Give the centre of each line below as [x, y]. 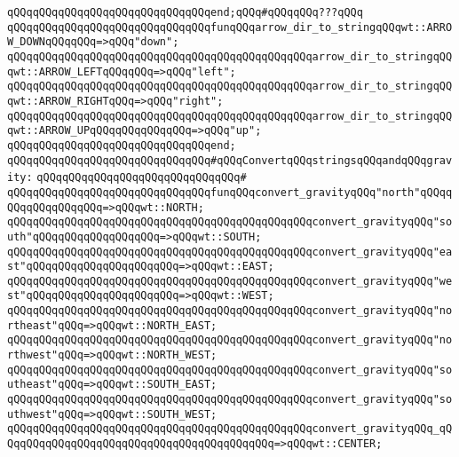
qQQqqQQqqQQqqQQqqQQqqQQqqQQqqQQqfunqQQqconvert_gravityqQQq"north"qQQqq [230, 192]
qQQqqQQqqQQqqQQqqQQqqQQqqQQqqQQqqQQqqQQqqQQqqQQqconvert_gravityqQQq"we [230, 281]
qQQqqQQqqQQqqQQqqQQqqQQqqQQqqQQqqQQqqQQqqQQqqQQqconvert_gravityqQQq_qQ [230, 429]
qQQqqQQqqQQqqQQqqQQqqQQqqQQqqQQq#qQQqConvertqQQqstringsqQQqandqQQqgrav [230, 160]
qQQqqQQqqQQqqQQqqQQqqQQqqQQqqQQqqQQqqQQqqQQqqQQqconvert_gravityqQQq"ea [230, 252]
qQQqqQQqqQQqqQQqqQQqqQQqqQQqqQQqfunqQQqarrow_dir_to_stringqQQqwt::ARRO [230, 27]
